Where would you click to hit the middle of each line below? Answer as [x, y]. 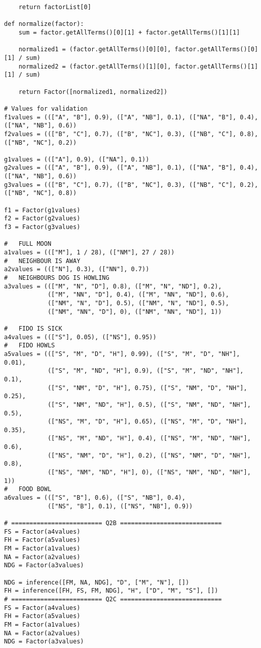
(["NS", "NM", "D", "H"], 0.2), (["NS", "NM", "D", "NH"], [149, 455]
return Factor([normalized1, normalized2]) [93, 92]
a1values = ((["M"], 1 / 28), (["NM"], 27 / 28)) [89, 253]
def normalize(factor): [44, 24]
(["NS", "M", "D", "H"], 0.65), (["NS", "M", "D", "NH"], [147, 422]
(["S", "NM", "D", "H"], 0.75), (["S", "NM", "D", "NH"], [147, 388]
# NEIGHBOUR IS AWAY [42, 261]
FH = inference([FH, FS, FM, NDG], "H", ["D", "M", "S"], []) [111, 591]
